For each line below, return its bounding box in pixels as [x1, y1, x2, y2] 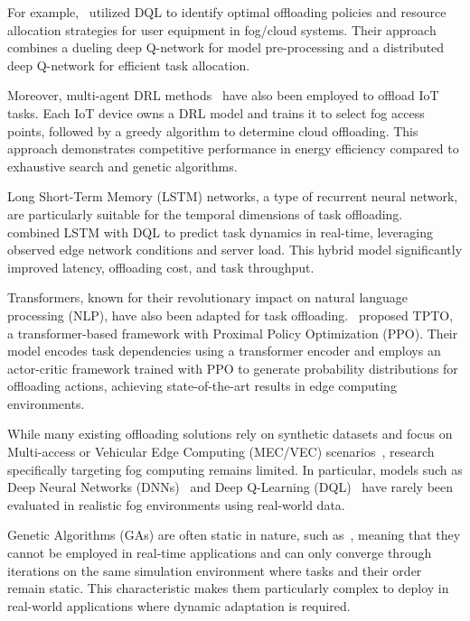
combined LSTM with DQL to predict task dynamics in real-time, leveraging [7, 222, 434, 241]
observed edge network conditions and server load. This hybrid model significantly [7, 240, 463, 259]
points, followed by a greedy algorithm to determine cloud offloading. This [7, 121, 418, 140]
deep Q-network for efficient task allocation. [7, 55, 250, 74]
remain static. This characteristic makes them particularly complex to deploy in [7, 579, 449, 598]
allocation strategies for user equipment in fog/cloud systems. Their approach [7, 20, 437, 39]
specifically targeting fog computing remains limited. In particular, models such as [7, 459, 463, 478]
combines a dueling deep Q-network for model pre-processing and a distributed [7, 38, 445, 57]
